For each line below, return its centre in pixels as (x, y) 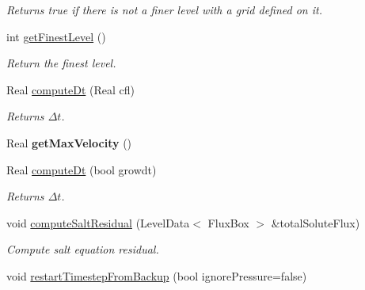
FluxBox (228, 222)
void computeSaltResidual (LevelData (98, 222)
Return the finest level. (61, 63)
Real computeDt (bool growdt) (82, 169)
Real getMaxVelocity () (69, 142)
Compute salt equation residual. (83, 249)
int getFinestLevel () (56, 36)
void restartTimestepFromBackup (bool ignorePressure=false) (157, 275)
